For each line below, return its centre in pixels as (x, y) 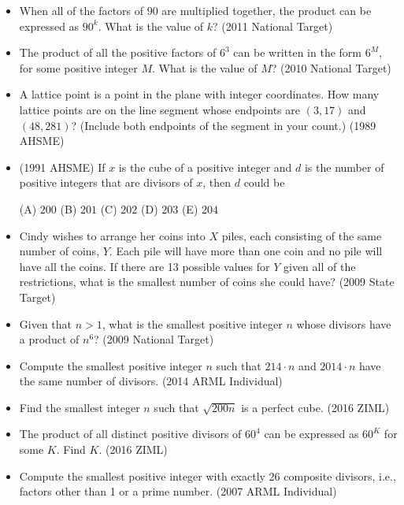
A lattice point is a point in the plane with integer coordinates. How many (199, 94)
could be (264, 182)
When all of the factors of (82, 10)
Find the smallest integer (80, 407)
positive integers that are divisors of (106, 182)
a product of (49, 339)
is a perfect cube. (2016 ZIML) (315, 407)
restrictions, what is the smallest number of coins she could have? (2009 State (207, 282)
